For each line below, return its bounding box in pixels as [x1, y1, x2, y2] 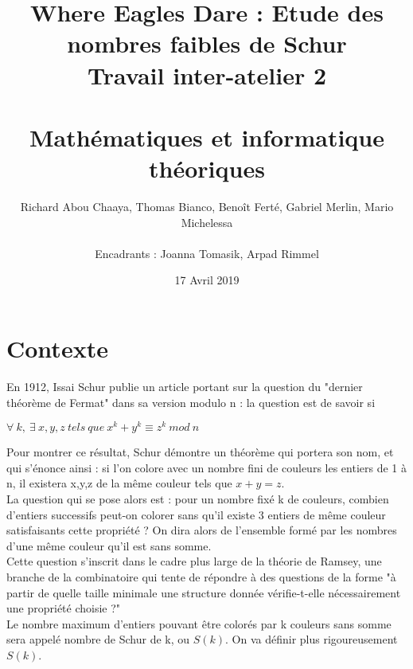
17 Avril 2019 [174, 272, 240, 288]
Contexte [6, 332, 108, 365]
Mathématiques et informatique [29, 120, 384, 153]
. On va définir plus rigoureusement [225, 631, 398, 647]
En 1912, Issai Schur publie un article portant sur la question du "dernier [6, 378, 363, 394]
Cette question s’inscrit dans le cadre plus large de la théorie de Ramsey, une [6, 553, 382, 569]
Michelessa [181, 213, 233, 230]
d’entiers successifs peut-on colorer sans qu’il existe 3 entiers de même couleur [6, 506, 386, 522]
